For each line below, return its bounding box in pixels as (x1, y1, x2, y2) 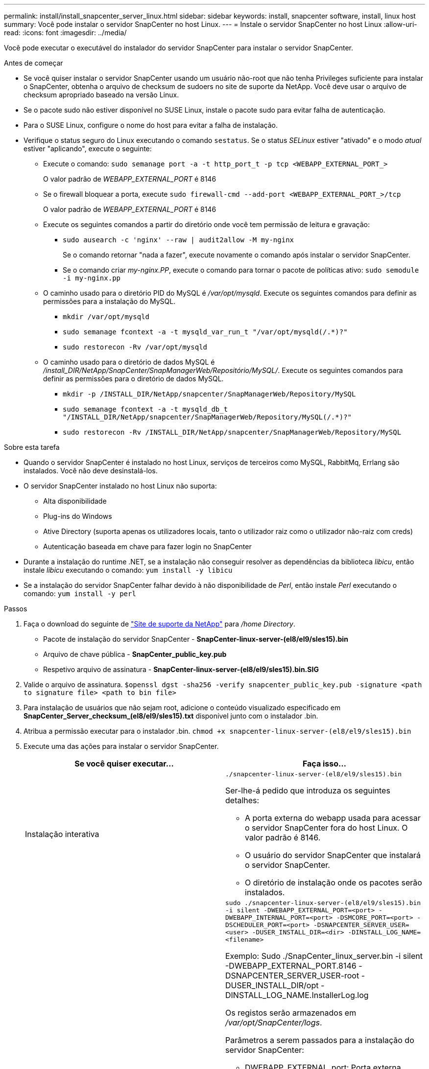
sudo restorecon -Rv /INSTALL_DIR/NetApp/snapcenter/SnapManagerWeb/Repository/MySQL (63, 428, 402, 436)
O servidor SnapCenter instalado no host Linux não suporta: (24, 482, 217, 490)
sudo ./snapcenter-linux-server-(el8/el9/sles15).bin (225, 899, 421, 906)
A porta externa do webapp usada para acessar (245, 813, 421, 823)
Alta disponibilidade (43, 497, 107, 505)
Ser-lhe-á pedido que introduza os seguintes (225, 786, 390, 795)
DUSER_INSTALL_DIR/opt (225, 980, 319, 990)
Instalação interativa (25, 829, 99, 839)
